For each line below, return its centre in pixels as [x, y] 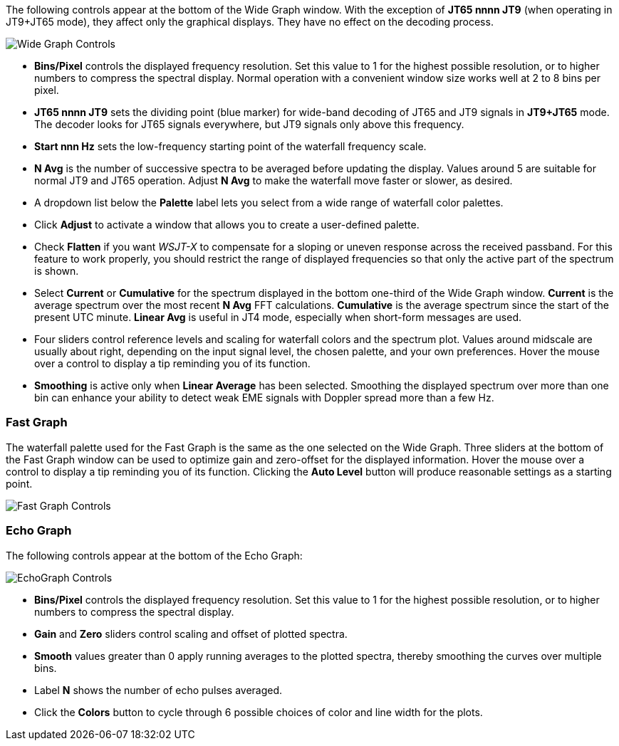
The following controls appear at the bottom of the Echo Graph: [154, 555]
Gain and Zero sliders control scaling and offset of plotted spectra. [191, 634]
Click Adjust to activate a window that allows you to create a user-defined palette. [227, 225]
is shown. [57, 271]
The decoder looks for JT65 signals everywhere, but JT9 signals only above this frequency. [249, 124]
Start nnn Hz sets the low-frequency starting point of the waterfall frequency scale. [230, 146]
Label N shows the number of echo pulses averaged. [158, 690]
